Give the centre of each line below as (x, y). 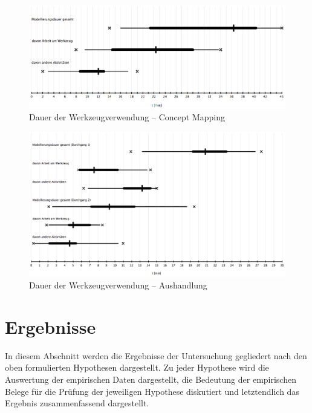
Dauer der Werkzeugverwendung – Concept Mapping (127, 117)
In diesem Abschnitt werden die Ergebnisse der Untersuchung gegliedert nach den (156, 355)
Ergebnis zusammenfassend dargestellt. (77, 403)
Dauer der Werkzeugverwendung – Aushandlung (118, 285)
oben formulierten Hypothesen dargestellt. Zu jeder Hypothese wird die (137, 367)
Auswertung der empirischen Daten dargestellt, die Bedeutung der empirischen (151, 379)
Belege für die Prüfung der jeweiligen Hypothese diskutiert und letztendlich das (152, 391)
